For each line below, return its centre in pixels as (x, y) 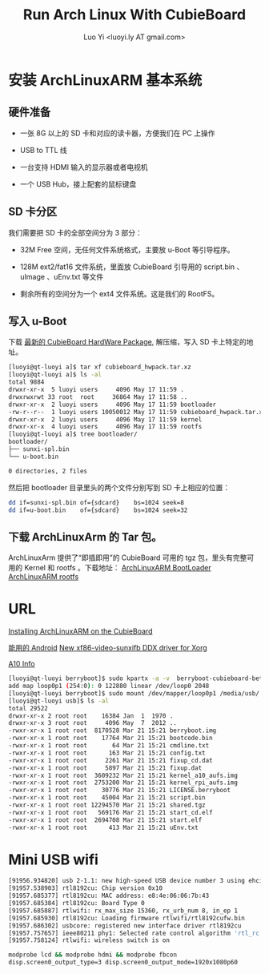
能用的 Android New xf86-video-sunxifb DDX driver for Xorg (108, 648)
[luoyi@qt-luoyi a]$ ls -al (55, 375)
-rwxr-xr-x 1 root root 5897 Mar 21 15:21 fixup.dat (105, 768)
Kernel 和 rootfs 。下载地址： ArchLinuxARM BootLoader (117, 568)
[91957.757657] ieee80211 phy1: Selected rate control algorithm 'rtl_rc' (136, 933)
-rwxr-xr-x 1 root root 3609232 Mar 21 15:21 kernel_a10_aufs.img (123, 775)
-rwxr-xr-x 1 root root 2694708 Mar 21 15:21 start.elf (105, 820)
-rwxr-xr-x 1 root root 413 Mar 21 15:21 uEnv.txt (103, 827)
